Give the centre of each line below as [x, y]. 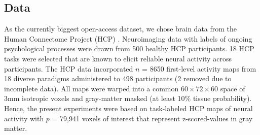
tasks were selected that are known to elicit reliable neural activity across [118, 58]
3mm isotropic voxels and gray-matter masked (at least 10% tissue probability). [128, 98]
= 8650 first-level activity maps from [199, 68]
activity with [24, 118]
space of [233, 88]
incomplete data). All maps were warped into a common [91, 88]
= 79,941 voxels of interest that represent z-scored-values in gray [152, 118]
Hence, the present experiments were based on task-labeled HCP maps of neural [128, 108]
